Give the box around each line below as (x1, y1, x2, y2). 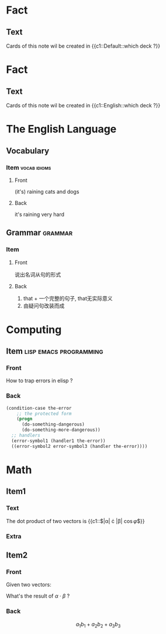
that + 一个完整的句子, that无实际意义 (23, 295, 113, 302)
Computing (6, 323, 62, 336)
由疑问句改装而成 (23, 302, 65, 309)
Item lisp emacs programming (6, 346, 103, 356)
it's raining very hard (14, 211, 65, 218)
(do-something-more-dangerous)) (21, 427, 101, 433)
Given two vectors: (6, 581, 51, 588)
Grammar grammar (6, 228, 73, 238)
